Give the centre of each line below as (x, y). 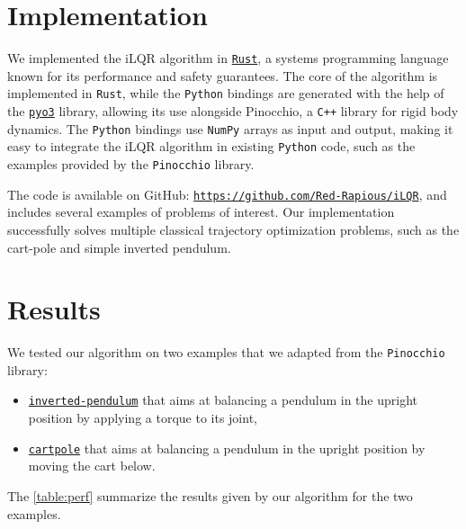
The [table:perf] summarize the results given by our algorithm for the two (210, 495)
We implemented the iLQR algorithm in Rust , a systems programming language (228, 58)
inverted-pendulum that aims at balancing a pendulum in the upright (223, 400)
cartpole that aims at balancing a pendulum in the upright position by (227, 448)
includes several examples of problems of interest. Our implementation (201, 212)
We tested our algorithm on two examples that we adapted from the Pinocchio (226, 352)
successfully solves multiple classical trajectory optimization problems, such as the (233, 229)
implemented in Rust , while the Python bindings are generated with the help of (226, 93)
